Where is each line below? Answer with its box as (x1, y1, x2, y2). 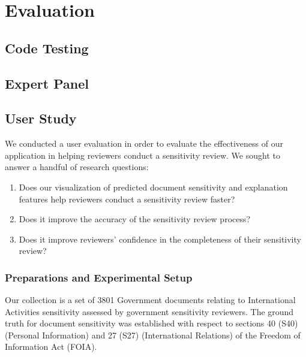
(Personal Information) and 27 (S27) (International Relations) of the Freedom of (5, 328, 301, 341)
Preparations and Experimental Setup (5, 270, 193, 285)
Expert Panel (5, 74, 89, 92)
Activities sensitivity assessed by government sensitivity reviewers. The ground (5, 305, 294, 317)
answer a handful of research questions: (5, 161, 149, 173)
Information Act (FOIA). (5, 340, 97, 353)
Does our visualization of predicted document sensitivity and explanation (19, 180, 288, 193)
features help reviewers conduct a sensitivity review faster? (19, 192, 235, 205)
